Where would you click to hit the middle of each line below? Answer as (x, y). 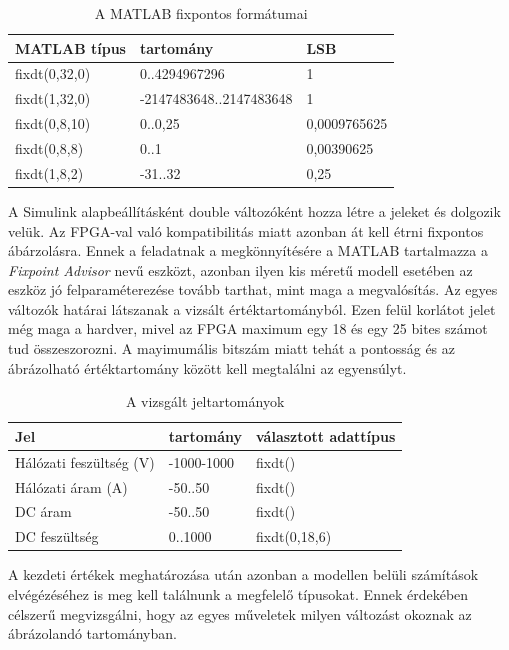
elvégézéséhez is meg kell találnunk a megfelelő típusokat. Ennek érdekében (238, 593)
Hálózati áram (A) (71, 486)
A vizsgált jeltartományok (205, 401)
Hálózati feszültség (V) (85, 461)
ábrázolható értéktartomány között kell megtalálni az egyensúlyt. (207, 367)
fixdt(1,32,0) (53, 98)
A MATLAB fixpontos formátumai (201, 13)
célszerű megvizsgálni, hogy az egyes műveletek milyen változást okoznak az (240, 613)
